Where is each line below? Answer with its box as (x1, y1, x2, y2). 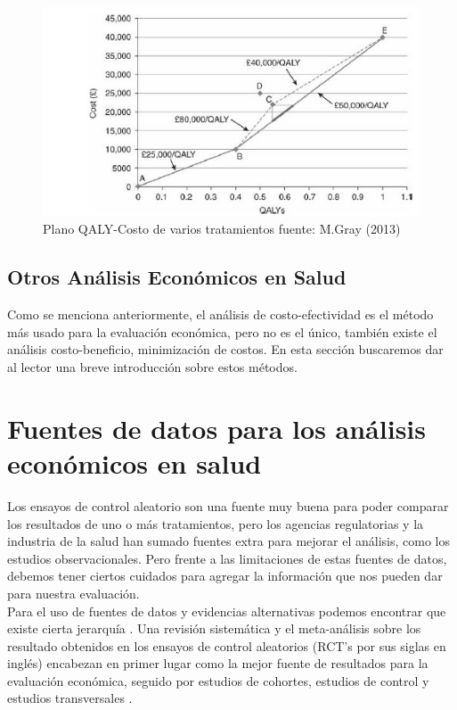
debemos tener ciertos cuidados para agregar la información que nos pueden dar (7, 566, 443, 585)
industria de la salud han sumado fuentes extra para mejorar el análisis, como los (7, 532, 450, 550)
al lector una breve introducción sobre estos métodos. (7, 358, 298, 376)
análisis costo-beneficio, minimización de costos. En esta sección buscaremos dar (7, 340, 444, 359)
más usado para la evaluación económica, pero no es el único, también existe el (7, 322, 437, 341)
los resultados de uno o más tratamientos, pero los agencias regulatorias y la (7, 514, 424, 532)
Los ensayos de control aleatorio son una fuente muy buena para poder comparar (7, 496, 449, 515)
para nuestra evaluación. (7, 583, 140, 602)
